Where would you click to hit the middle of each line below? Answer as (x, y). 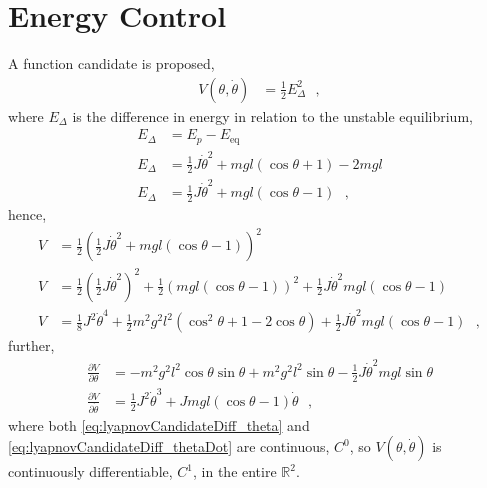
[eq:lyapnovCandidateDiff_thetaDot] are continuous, (169, 446)
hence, (27, 213)
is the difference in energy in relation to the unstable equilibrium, (272, 115)
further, (31, 345)
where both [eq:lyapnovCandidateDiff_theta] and (159, 424)
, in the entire (235, 471)
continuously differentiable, (90, 471)
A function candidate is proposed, (111, 63)
